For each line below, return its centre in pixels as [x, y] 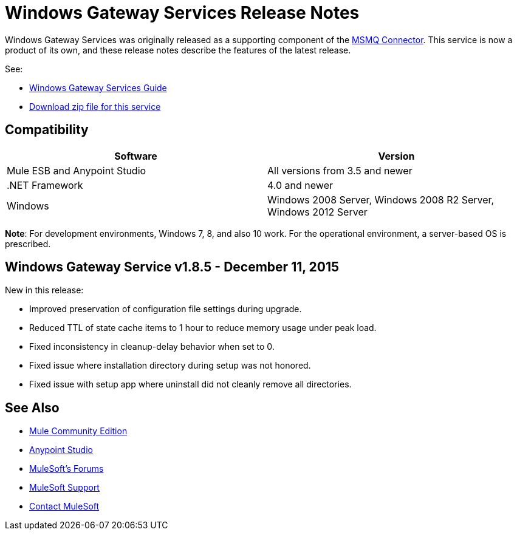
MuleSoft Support [64, 488]
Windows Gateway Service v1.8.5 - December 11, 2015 [172, 267]
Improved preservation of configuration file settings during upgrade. [166, 309]
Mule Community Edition [78, 431]
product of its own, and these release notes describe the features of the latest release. [178, 50]
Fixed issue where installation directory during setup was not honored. [170, 366]
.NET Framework [45, 185]
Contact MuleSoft [64, 506]
